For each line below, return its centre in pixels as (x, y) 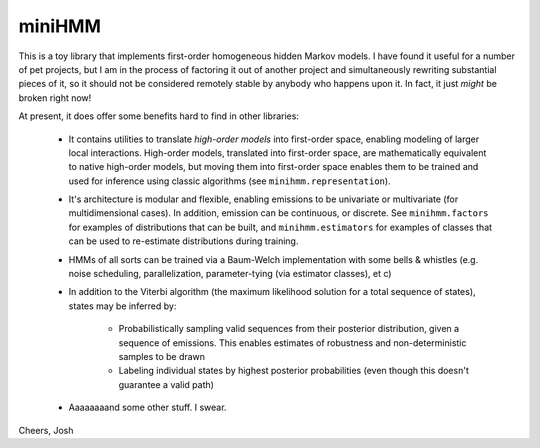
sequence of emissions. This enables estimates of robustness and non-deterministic (292, 342)
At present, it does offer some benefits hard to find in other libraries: (159, 116)
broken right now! (55, 97)
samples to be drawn (161, 356)
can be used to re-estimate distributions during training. (183, 241)
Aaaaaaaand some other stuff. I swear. (147, 407)
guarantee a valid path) (166, 384)
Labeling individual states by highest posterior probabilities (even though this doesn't (293, 371)
